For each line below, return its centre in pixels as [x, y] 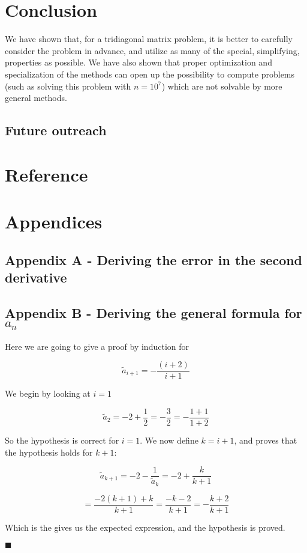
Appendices [54, 222]
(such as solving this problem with [68, 86]
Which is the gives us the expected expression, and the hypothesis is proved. [145, 527]
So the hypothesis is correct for [62, 440]
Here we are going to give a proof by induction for [97, 346]
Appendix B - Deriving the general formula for [153, 312]
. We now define [169, 440]
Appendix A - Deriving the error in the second [154, 259]
